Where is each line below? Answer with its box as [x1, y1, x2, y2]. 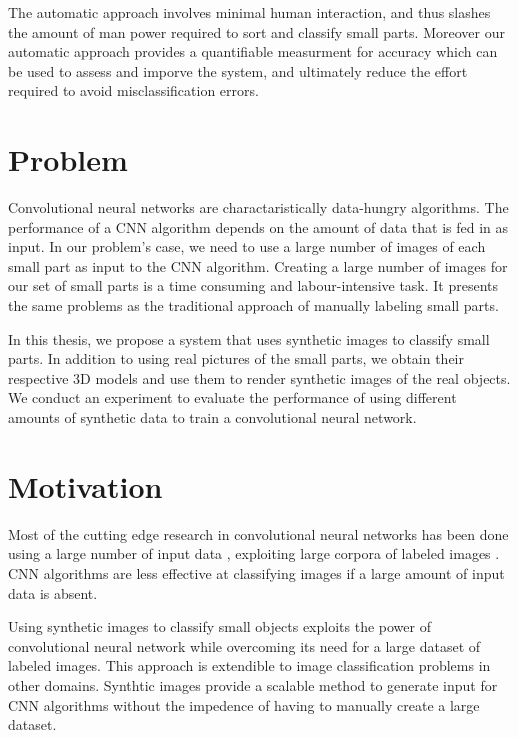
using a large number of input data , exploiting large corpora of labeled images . [8, 543, 500, 564]
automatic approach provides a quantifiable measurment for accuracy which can [8, 41, 498, 62]
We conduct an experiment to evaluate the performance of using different [8, 387, 457, 408]
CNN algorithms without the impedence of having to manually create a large [8, 694, 480, 715]
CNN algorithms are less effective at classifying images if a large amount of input [8, 562, 505, 583]
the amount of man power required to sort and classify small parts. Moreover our [8, 21, 505, 42]
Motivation [8, 465, 163, 506]
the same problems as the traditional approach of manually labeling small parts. [8, 295, 499, 316]
